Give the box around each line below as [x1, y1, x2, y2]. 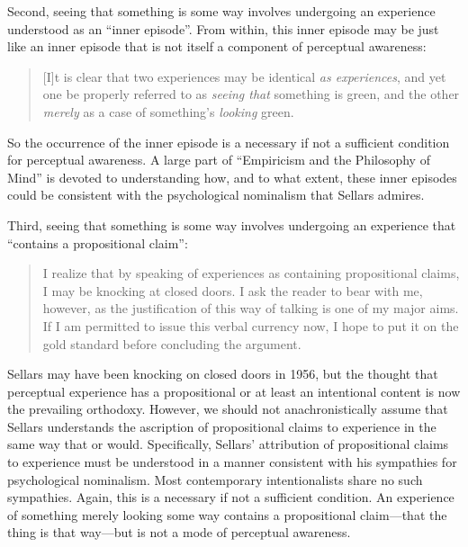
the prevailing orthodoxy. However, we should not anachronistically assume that [7, 399, 448, 418]
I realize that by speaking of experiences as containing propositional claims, [42, 264, 460, 282]
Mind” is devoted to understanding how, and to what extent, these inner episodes [7, 167, 457, 186]
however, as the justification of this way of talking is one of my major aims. [42, 299, 459, 318]
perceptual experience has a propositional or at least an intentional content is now [7, 381, 461, 400]
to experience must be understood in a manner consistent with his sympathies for [7, 453, 457, 471]
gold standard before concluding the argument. [42, 334, 301, 353]
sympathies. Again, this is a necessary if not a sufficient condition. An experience [7, 488, 454, 507]
